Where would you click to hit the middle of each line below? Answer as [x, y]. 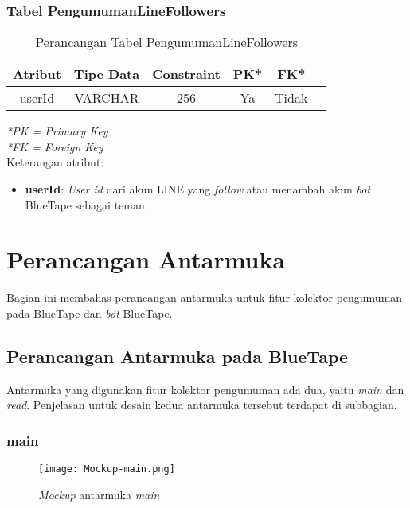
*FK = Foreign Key [55, 146]
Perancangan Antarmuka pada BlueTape [178, 356]
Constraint [186, 74]
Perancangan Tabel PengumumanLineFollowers [166, 42]
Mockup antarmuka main [99, 494]
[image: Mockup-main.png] [107, 469]
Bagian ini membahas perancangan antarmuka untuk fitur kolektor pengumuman [205, 297]
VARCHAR [107, 98]
